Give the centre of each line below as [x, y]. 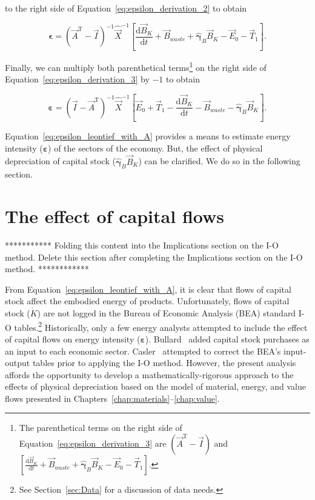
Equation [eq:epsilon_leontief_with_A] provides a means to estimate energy [148, 136]
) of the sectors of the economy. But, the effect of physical [155, 148]
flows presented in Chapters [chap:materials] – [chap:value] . [112, 398]
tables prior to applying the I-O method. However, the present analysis [164, 363]
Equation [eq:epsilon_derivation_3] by [77, 79]
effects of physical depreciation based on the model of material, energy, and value [155, 386]
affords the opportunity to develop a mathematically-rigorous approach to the [149, 374]
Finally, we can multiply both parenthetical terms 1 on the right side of [136, 66]
